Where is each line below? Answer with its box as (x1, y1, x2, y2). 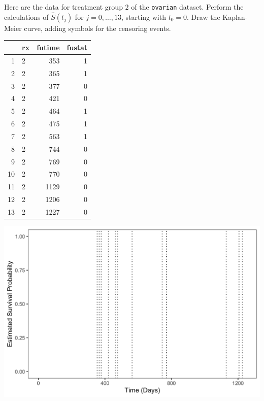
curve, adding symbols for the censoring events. (24, 22, 171, 33)
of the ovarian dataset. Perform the (131, 2, 244, 12)
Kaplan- (222, 11, 248, 22)
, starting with (121, 11, 166, 22)
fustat (67, 42, 88, 52)
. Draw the (187, 11, 220, 22)
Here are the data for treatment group (4, 2, 123, 12)
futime (37, 42, 60, 52)
